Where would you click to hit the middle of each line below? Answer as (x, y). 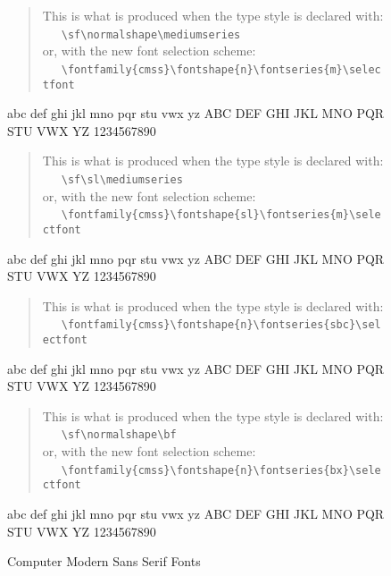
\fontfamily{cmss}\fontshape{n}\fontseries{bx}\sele (221, 470)
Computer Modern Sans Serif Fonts (104, 561)
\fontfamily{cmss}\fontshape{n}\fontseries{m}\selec (221, 69)
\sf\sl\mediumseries (122, 179)
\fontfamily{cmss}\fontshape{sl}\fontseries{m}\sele (221, 215)
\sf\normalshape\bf (119, 435)
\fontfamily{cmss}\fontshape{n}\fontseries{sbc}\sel (221, 325)
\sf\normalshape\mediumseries (151, 34)
